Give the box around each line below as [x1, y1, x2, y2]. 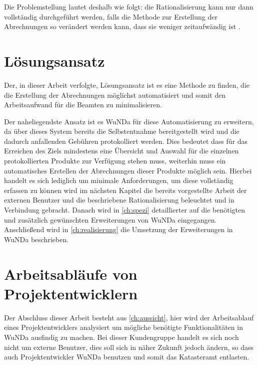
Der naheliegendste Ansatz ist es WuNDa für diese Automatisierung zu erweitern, [4, 116, 254, 126]
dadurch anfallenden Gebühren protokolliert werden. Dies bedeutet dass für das [4, 135, 248, 146]
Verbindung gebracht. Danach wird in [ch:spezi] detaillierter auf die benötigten [4, 205, 245, 215]
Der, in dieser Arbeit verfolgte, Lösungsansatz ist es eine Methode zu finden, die [4, 79, 249, 90]
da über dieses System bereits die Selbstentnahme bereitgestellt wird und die [4, 126, 239, 136]
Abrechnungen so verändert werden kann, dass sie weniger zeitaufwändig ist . [4, 21, 240, 32]
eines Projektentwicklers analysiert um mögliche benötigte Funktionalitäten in [4, 322, 243, 332]
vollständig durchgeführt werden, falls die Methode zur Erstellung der [4, 11, 217, 22]
